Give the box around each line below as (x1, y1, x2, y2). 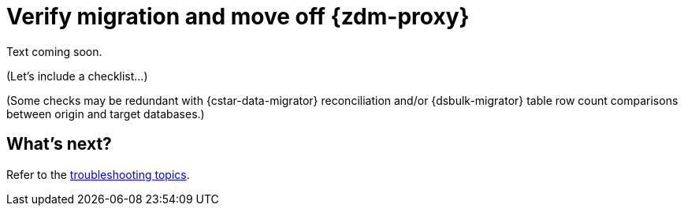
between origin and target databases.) (6, 106, 205, 121)
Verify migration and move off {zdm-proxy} (6, 3, 470, 30)
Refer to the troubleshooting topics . (6, 167, 190, 181)
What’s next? (6, 134, 112, 154)
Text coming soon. (6, 44, 102, 58)
